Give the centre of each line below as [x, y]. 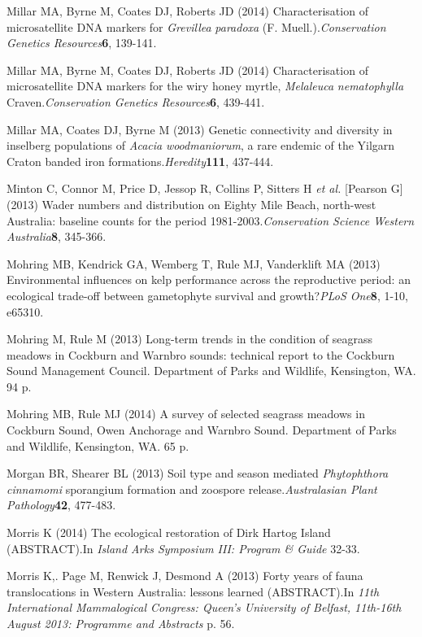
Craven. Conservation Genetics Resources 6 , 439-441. [136, 101]
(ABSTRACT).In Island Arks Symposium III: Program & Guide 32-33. [183, 548]
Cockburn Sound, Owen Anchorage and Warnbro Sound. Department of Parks [202, 430]
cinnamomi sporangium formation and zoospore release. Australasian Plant [192, 489]
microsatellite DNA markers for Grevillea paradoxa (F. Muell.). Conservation [196, 26]
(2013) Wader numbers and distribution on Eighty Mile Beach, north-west [191, 204]
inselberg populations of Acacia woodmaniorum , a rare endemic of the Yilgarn [201, 145]
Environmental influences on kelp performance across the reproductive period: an [209, 279]
